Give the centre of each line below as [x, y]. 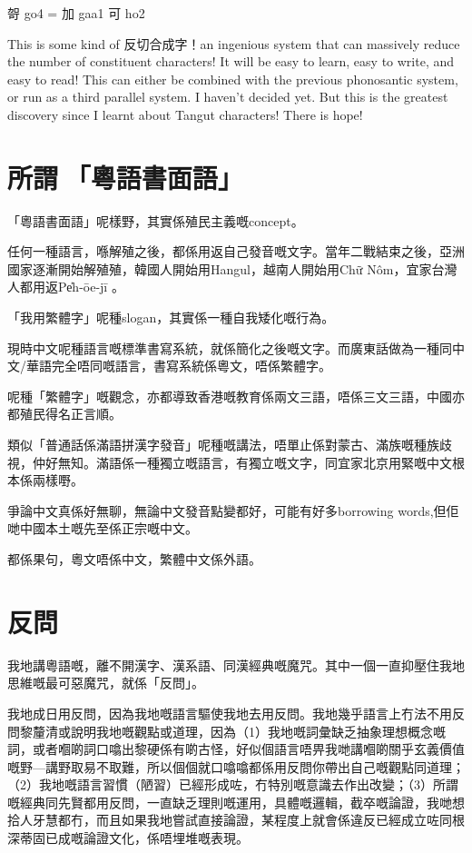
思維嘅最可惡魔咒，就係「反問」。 [106, 683]
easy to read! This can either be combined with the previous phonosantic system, [233, 79]
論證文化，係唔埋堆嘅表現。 [166, 838]
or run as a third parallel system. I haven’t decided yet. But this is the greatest [228, 97]
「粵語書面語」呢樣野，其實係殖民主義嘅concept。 [156, 220]
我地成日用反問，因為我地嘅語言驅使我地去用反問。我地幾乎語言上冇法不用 [230, 713]
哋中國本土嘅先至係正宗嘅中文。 [103, 528]
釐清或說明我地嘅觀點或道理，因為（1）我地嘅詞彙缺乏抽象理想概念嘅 [239, 731]
